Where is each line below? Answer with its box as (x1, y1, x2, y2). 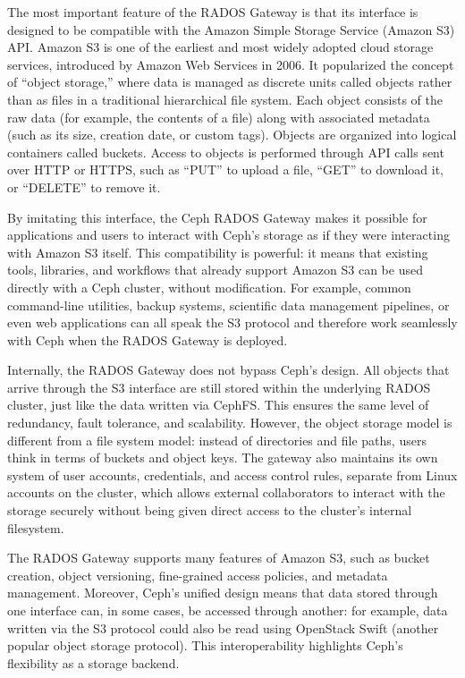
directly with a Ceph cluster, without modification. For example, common (7, 277, 411, 296)
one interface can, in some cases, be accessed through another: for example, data (7, 601, 448, 619)
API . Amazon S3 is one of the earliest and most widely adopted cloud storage (7, 38, 434, 56)
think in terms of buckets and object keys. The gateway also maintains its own (7, 448, 438, 467)
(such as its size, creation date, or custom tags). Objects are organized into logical (7, 125, 457, 144)
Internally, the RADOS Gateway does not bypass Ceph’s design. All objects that (7, 360, 450, 379)
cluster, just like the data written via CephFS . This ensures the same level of (7, 395, 429, 414)
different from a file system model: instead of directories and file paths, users (7, 430, 427, 449)
